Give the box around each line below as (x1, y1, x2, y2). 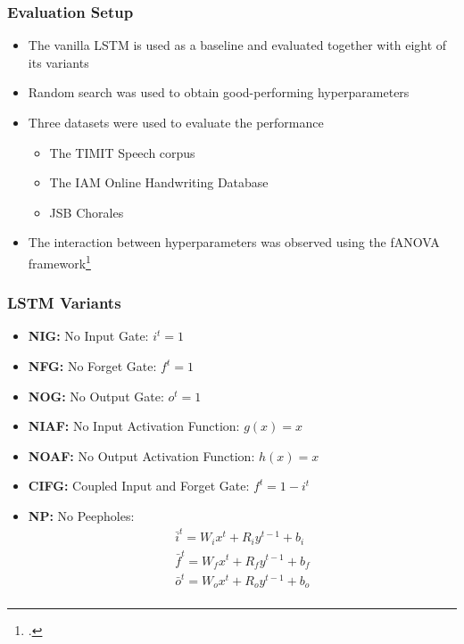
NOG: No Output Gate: (28, 386, 164, 405)
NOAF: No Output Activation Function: (28, 446, 255, 465)
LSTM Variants (7, 292, 121, 314)
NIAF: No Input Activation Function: (28, 417, 240, 435)
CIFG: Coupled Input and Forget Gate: (28, 476, 250, 495)
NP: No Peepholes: (28, 507, 135, 524)
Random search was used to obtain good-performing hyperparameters (28, 83, 410, 102)
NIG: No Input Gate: (28, 326, 149, 345)
